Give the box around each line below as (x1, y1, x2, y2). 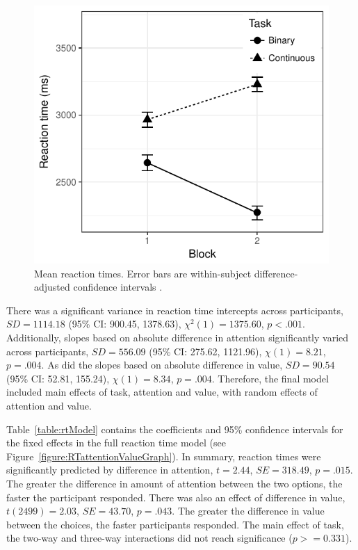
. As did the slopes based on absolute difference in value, (41, 357, 283, 372)
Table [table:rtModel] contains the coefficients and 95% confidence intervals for (6, 421, 343, 436)
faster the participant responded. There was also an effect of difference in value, (6, 490, 345, 504)
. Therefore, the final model (211, 371, 329, 385)
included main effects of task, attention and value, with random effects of (6, 385, 318, 399)
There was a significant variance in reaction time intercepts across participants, (6, 302, 343, 317)
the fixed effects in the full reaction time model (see (6, 435, 226, 450)
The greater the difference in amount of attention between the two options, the (6, 476, 343, 490)
